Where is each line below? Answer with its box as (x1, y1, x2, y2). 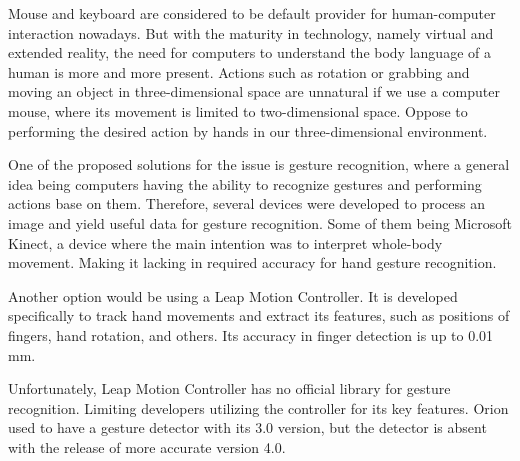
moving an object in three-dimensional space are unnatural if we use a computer (8, 81, 500, 102)
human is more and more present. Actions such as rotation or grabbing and (8, 61, 470, 82)
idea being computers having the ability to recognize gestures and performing (8, 173, 482, 194)
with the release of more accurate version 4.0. (8, 436, 286, 457)
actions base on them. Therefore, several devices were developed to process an (8, 193, 485, 214)
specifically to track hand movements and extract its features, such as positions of (8, 305, 510, 326)
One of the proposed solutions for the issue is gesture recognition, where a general (8, 154, 510, 175)
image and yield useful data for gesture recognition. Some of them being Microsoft (8, 212, 513, 233)
